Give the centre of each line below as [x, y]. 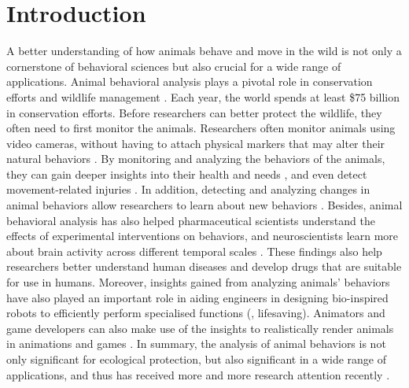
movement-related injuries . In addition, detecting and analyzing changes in [188, 189]
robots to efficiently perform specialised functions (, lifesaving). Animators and [196, 313]
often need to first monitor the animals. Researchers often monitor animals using [201, 128]
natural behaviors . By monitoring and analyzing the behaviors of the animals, [196, 159]
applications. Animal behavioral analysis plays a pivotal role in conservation [190, 81]
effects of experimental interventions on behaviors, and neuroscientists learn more [203, 236]
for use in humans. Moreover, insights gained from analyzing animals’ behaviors [198, 282]
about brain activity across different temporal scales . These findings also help [194, 251]
